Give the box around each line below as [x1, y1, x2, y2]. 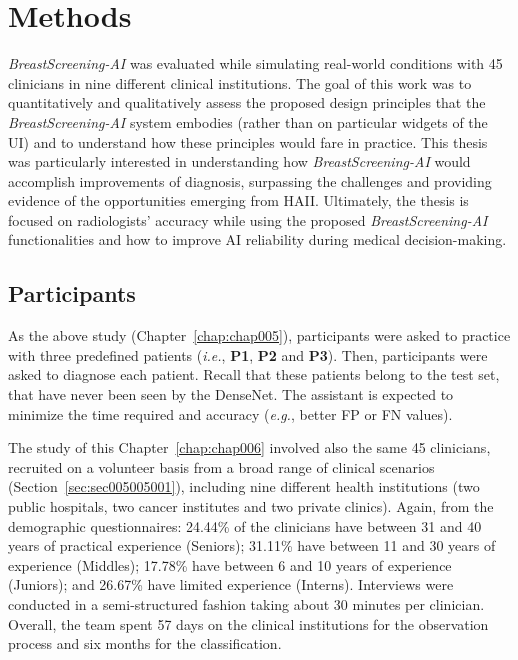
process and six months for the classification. [8, 633, 282, 654]
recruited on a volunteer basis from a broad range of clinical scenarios [8, 456, 435, 477]
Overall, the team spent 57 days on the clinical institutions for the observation [8, 613, 489, 634]
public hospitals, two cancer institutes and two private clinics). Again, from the [8, 496, 494, 517]
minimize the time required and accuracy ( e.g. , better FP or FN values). [8, 403, 453, 424]
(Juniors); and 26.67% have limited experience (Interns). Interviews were [8, 574, 454, 595]
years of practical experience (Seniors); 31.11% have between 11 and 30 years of [8, 535, 496, 556]
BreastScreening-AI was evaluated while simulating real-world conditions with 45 [8, 53, 503, 74]
